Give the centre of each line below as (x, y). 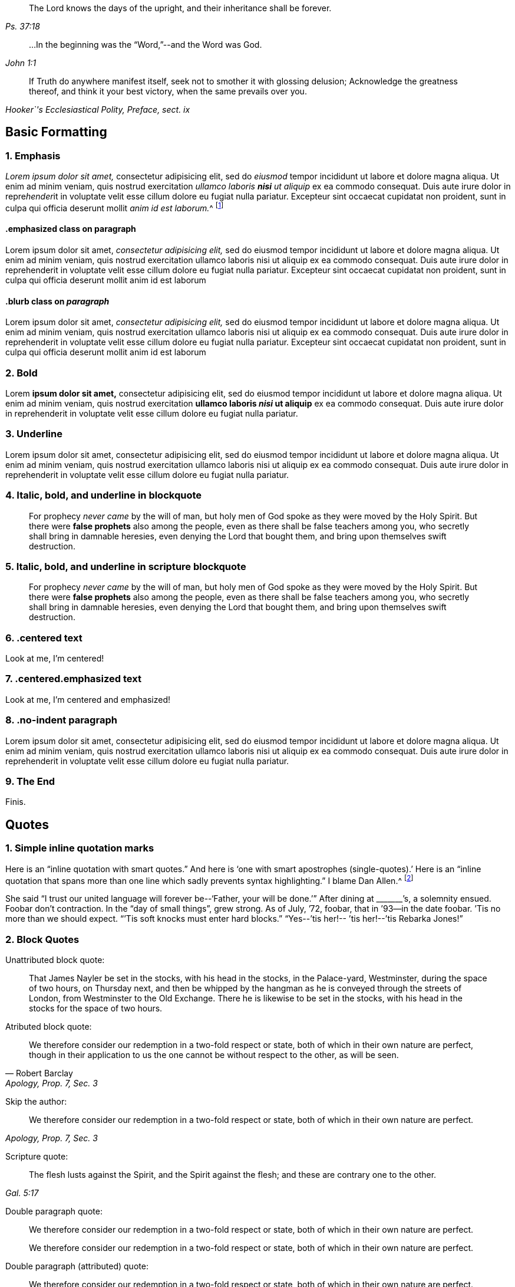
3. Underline (34, 434)
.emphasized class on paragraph (71, 229)
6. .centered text (44, 638)
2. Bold (22, 373)
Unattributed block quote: (55, 959)
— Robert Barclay (39, 1073)
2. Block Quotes (42, 939)
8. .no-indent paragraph (61, 720)
